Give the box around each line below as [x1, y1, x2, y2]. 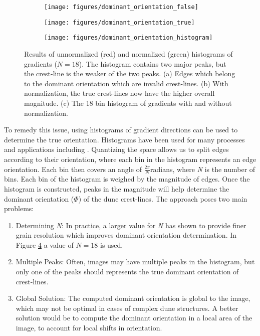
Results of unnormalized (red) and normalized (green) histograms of [24, 48, 233, 59]
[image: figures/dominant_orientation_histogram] [44, 34, 213, 42]
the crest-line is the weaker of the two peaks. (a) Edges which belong [24, 68, 235, 79]
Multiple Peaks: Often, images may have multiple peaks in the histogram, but [16, 256, 255, 267]
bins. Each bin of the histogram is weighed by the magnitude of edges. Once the [4, 174, 250, 184]
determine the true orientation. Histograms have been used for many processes [4, 134, 245, 144]
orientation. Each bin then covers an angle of [4, 163, 142, 174]
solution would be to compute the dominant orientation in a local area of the [16, 312, 252, 323]
